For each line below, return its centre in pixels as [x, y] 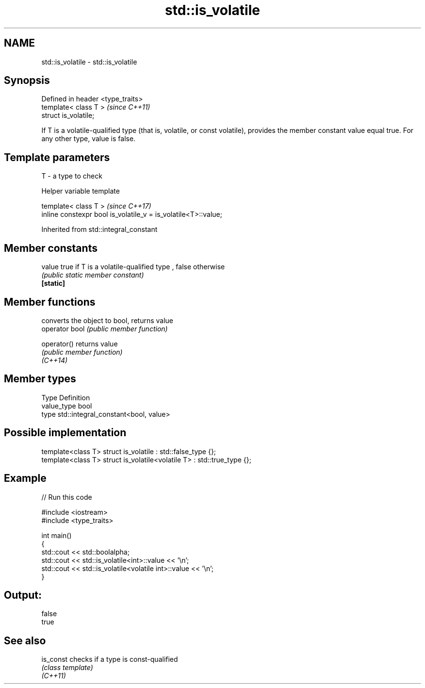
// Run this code [67, 497]
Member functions [50, 302]
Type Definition [66, 397]
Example [25, 478]
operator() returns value [80, 344]
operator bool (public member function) [105, 328]
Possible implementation [65, 433]
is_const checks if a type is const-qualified [110, 659]
